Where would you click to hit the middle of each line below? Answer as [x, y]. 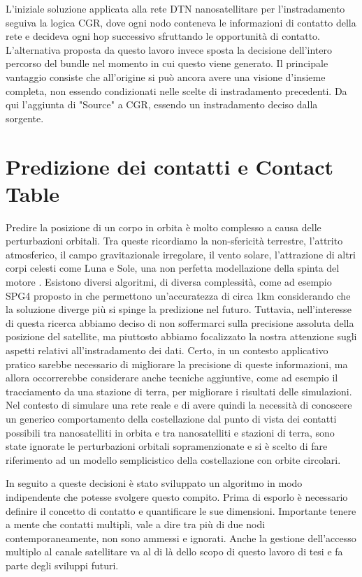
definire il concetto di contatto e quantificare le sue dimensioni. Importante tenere [181, 510]
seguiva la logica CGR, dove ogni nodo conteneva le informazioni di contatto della [181, 22]
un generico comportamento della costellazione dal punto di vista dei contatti [171, 418]
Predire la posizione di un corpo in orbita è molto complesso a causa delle [164, 227]
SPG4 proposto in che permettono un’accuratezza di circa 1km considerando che [178, 295]
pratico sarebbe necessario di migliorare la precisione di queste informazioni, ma [177, 364]
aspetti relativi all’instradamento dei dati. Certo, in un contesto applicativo [167, 350]
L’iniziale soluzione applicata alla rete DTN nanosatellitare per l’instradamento [175, 8]
